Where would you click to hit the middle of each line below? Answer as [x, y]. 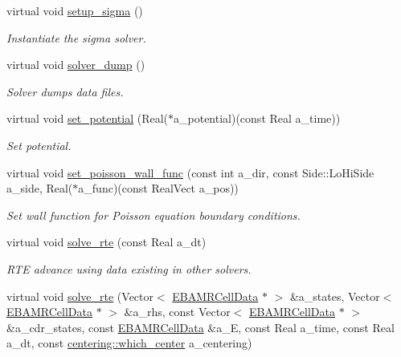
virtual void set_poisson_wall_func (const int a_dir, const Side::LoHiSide [190, 172]
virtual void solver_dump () [76, 65]
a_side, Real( [40, 188]
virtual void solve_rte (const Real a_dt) [106, 242]
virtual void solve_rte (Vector [80, 296]
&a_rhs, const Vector [177, 312]
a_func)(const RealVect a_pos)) [158, 188]
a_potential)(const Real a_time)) [257, 118]
